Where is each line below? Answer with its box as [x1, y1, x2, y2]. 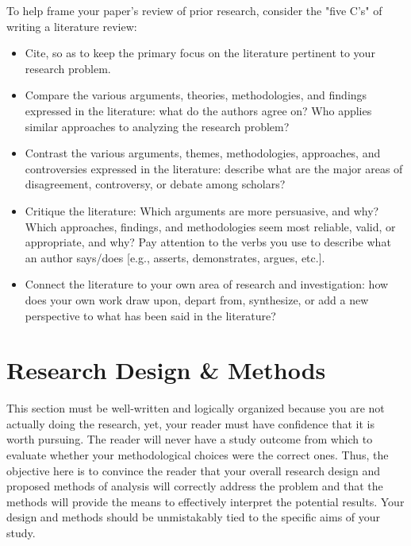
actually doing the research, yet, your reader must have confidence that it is [6, 415, 375, 432]
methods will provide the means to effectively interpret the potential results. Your [6, 493, 405, 509]
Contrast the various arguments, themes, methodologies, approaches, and [25, 145, 381, 161]
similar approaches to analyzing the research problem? [25, 118, 290, 134]
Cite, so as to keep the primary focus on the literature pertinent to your [25, 45, 375, 61]
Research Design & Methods [6, 354, 326, 386]
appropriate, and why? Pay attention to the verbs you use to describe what [25, 234, 391, 250]
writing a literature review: [6, 17, 137, 34]
